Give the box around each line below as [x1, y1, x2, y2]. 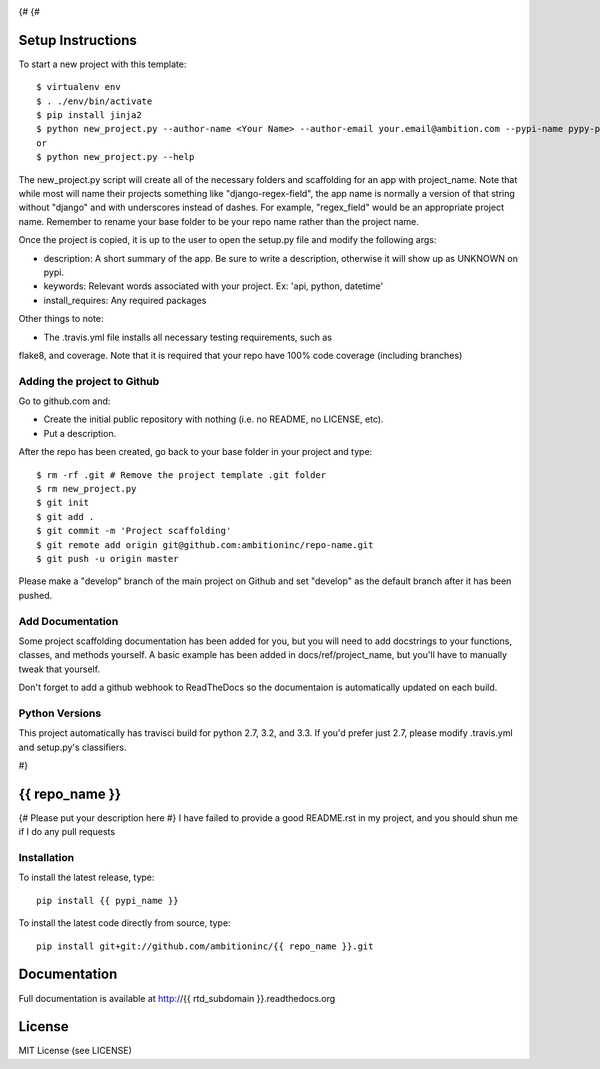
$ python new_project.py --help [36, 151, 195, 163]
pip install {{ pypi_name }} [36, 895, 179, 906]
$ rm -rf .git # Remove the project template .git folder [36, 469, 327, 480]
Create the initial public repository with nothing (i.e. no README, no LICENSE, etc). [43, 413, 384, 425]
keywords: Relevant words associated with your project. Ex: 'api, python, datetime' [43, 280, 384, 292]
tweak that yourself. [18, 663, 100, 675]
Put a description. [43, 427, 117, 439]
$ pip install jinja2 [36, 110, 142, 121]
